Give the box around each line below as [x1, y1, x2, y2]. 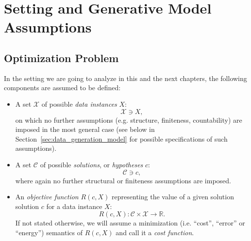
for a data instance [46, 201, 102, 211]
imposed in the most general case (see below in [15, 124, 155, 134]
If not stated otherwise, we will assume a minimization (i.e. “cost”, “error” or [15, 218, 245, 228]
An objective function [15, 192, 79, 202]
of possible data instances [41, 98, 117, 109]
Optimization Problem [4, 50, 119, 65]
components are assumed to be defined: [4, 82, 121, 93]
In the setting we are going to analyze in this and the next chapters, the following [4, 73, 247, 83]
